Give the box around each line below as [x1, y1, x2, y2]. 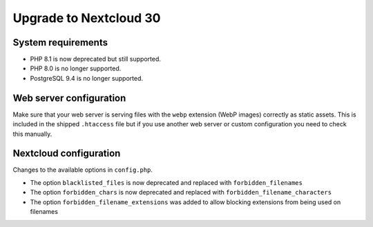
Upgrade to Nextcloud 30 [12, 10, 161, 26]
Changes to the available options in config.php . [12, 166, 153, 174]
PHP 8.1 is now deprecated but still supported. [30, 55, 162, 63]
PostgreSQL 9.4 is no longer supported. [30, 74, 144, 82]
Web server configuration [12, 92, 126, 103]
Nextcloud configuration [12, 148, 121, 159]
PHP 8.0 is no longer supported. [30, 64, 122, 72]
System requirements [12, 37, 108, 48]
